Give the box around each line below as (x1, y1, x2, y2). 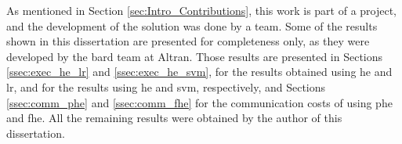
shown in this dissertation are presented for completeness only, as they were (6, 33, 370, 49)
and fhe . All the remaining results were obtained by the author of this (6, 110, 342, 126)
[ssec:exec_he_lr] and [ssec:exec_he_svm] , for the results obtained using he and (6, 63, 393, 80)
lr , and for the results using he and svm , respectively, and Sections (6, 78, 326, 95)
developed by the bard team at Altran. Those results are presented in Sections (6, 48, 383, 64)
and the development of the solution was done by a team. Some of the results (6, 17, 378, 34)
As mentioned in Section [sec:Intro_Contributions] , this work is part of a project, (6, 2, 397, 18)
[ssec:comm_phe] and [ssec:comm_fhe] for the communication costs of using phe (6, 94, 393, 110)
